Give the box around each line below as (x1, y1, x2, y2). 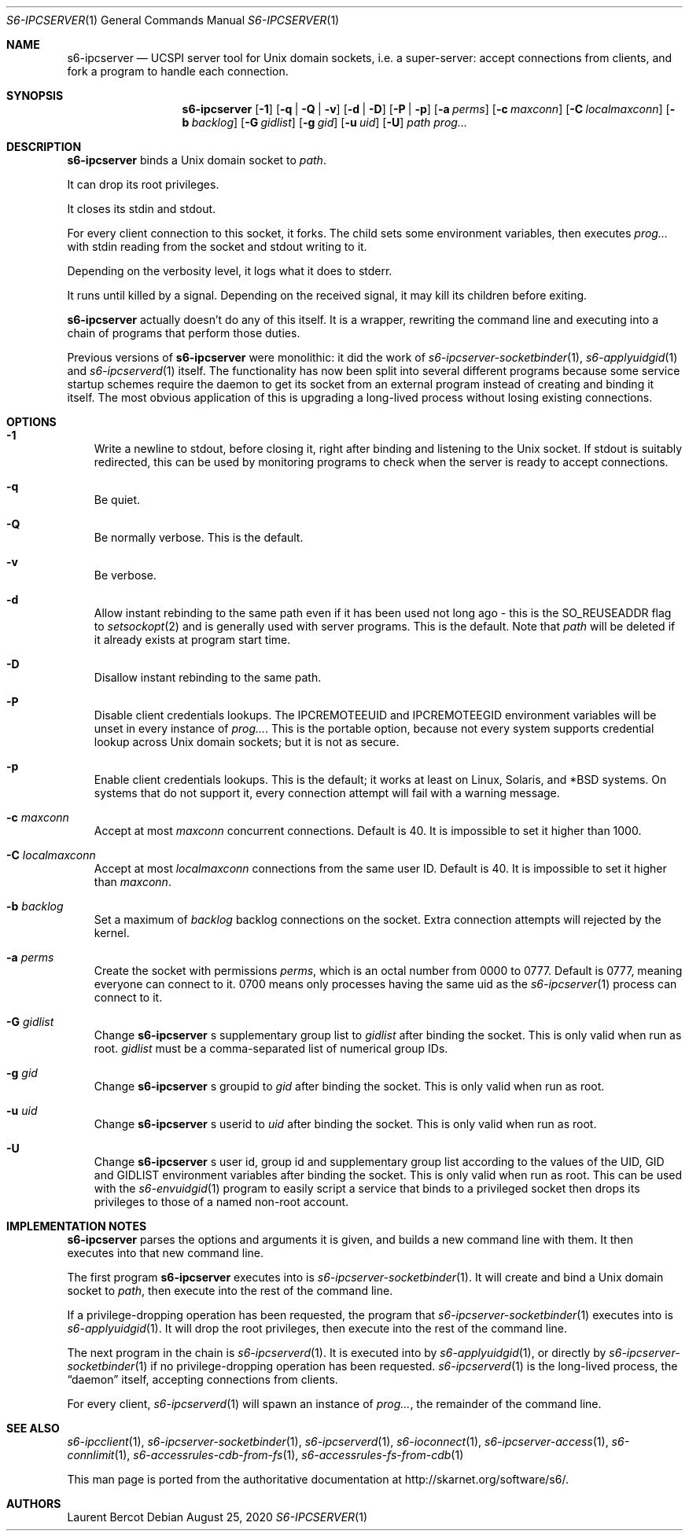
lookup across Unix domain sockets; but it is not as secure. (94, 735, 400, 748)
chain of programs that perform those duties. (67, 326, 300, 340)
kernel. (94, 926, 130, 939)
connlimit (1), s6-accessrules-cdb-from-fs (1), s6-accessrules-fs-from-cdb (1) (67, 1448, 464, 1462)
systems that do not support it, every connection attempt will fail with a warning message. (94, 786, 560, 800)
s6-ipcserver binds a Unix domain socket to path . (67, 153, 326, 167)
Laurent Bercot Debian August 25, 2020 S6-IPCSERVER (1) (67, 1510, 368, 1524)
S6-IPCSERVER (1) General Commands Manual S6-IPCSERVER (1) (6, 13, 340, 27)
